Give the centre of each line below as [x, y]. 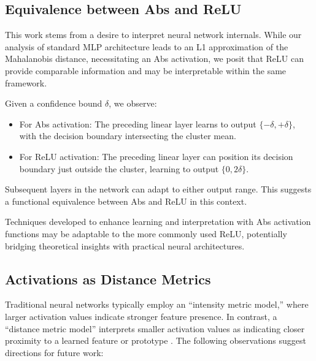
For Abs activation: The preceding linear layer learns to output [138, 123]
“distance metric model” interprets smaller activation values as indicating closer [155, 328]
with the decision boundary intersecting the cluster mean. [128, 136]
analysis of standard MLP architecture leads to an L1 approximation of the [147, 46]
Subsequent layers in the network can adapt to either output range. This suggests [158, 189]
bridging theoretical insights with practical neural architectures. [125, 245]
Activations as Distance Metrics [108, 279]
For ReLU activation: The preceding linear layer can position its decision [156, 156]
